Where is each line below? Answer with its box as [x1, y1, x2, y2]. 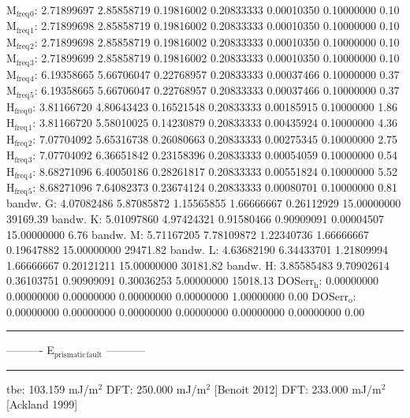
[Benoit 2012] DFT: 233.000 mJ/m [214, 380, 382, 397]
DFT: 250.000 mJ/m [106, 380, 207, 397]
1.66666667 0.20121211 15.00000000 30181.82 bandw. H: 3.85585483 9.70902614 [6, 256, 389, 273]
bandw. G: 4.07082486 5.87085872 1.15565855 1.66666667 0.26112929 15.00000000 [6, 195, 401, 211]
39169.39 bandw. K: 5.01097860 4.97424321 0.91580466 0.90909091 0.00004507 [6, 211, 385, 227]
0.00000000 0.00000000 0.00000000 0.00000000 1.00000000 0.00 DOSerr [6, 288, 348, 304]
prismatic [54, 350, 86, 359]
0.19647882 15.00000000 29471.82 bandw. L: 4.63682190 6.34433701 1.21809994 [6, 241, 388, 258]
